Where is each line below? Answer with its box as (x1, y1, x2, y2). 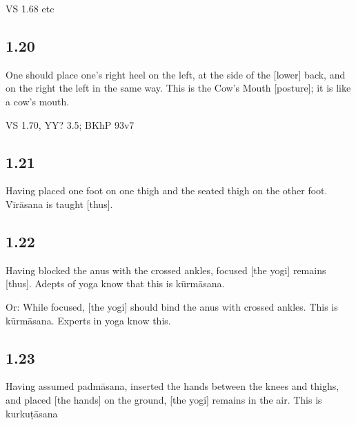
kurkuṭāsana (6, 406, 58, 420)
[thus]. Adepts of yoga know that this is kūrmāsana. (6, 276, 225, 291)
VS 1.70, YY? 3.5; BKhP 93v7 (6, 117, 135, 132)
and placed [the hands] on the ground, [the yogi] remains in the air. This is (6, 392, 322, 406)
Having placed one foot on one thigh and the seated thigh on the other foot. (6, 183, 328, 198)
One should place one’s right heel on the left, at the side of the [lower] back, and (6, 67, 346, 81)
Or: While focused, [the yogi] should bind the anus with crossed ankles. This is (6, 299, 338, 313)
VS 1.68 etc (6, 1, 55, 15)
